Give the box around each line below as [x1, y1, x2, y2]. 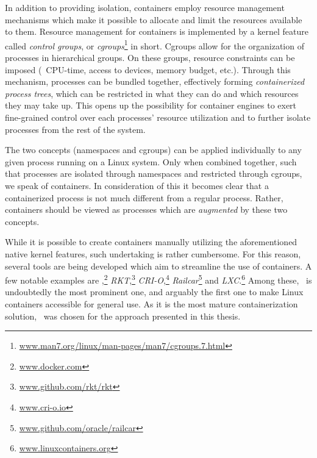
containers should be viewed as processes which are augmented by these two [5, 203, 288, 216]
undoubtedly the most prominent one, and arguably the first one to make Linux [5, 285, 304, 298]
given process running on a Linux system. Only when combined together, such [5, 155, 297, 168]
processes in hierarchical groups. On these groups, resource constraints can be [5, 51, 295, 64]
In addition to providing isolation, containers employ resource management [5, 1, 285, 13]
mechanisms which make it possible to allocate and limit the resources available [5, 13, 302, 26]
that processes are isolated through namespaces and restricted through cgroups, [5, 167, 302, 180]
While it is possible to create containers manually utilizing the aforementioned [5, 235, 297, 248]
